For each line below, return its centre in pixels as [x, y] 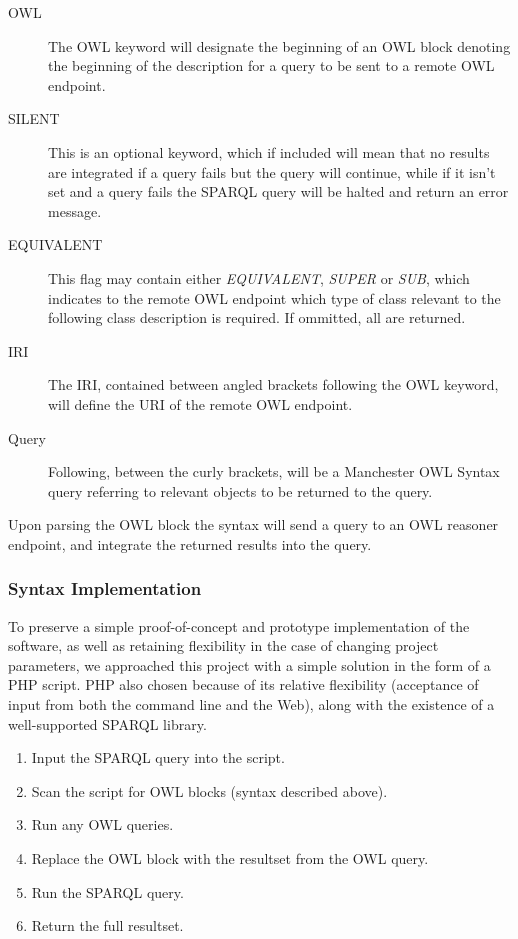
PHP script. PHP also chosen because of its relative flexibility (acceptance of [243, 684]
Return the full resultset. [107, 925]
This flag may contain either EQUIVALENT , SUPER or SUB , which [259, 277]
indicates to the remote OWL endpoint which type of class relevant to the [274, 297]
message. [75, 210]
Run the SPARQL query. [107, 891]
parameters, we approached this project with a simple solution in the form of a [249, 664]
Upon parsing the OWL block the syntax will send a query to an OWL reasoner [253, 524]
